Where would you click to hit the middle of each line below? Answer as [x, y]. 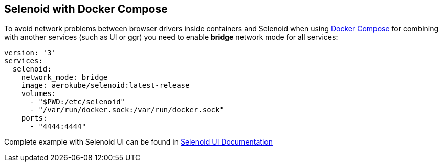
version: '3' [30, 53]
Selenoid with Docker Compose [86, 9]
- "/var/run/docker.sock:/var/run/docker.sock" [127, 110]
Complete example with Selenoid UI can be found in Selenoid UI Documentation [138, 142]
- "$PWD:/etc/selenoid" [78, 102]
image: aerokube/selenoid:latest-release [105, 86]
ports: [34, 118]
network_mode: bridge [64, 77]
